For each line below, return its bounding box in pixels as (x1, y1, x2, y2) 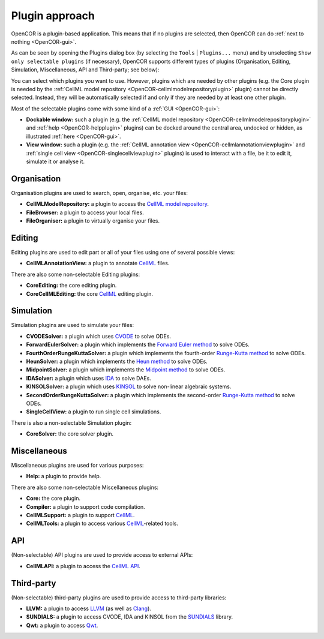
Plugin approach (11, 9, 95, 22)
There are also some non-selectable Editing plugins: (11, 271, 140, 278)
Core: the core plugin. (26, 495, 81, 502)
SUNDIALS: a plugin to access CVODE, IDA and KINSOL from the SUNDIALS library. (26, 613, 233, 620)
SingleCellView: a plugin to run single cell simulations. (26, 408, 161, 415)
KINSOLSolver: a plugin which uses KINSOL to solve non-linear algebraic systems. (26, 383, 232, 390)
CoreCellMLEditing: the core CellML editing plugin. (26, 290, 153, 297)
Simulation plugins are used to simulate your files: (11, 322, 134, 329)
